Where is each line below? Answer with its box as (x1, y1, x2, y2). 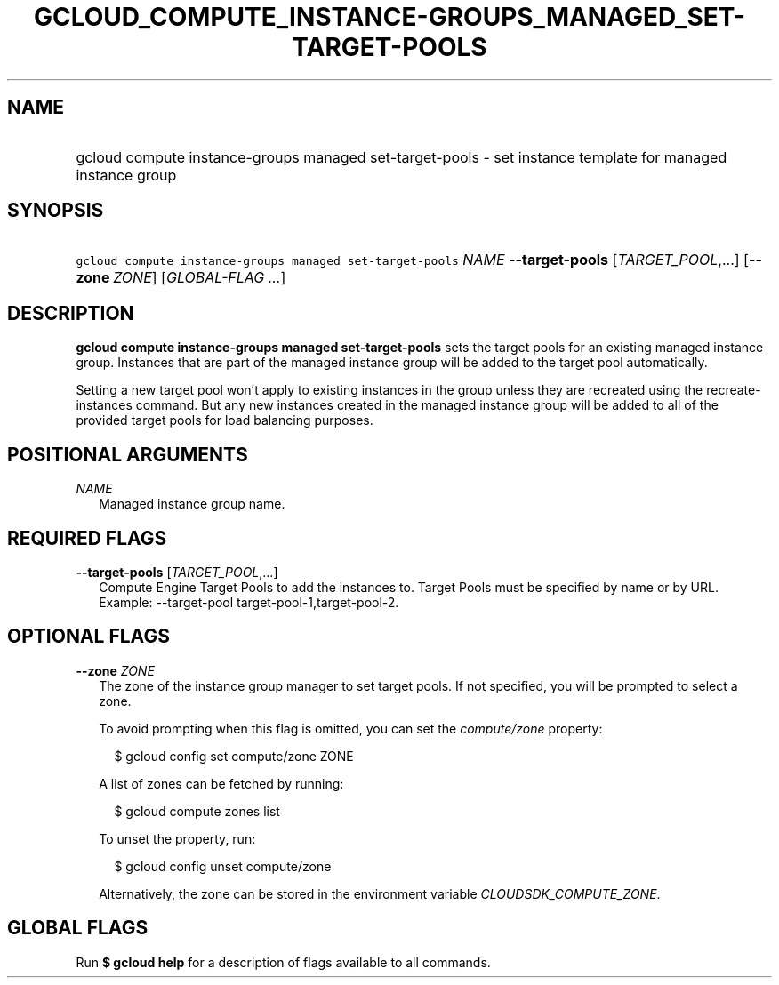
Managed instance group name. (99, 496, 285, 512)
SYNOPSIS (7, 199, 104, 222)
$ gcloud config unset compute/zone (114, 858, 332, 874)
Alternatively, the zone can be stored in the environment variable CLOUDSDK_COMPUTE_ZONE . (99, 885, 661, 901)
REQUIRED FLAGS (7, 526, 167, 549)
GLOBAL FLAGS (7, 917, 149, 940)
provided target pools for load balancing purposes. (76, 412, 373, 428)
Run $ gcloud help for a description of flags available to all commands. (76, 954, 491, 970)
